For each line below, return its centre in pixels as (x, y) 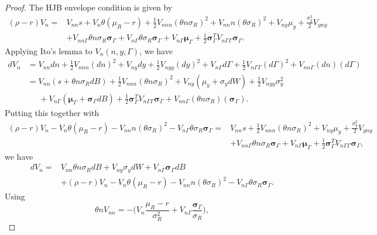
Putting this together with (52, 112)
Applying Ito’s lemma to (49, 51)
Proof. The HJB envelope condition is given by (89, 7)
